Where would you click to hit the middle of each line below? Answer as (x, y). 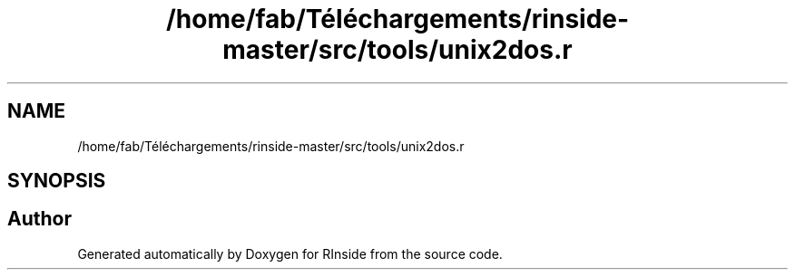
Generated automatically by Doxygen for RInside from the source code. (290, 253)
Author (39, 219)
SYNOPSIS (57, 181)
